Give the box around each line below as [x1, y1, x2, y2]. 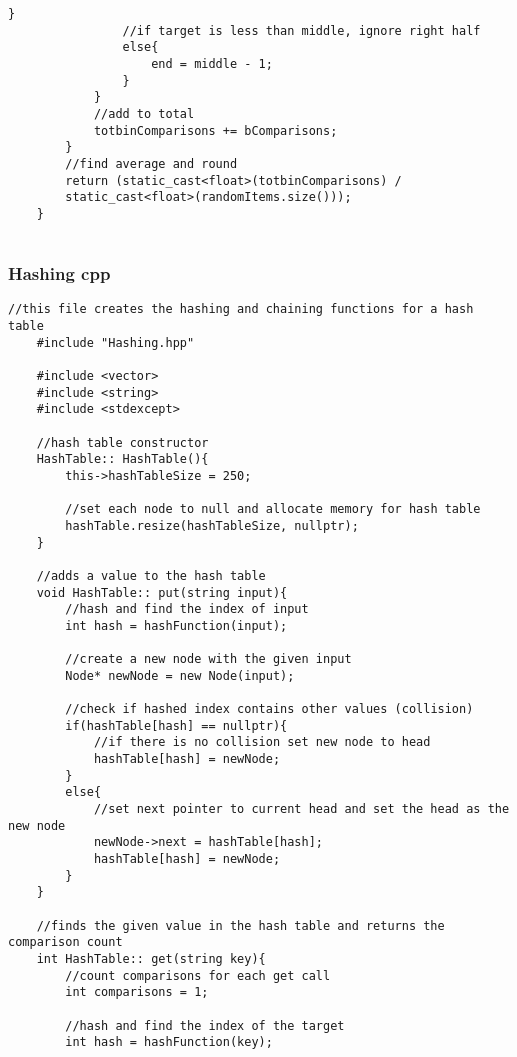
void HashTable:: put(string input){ [36, 585, 288, 600]
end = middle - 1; [151, 56, 273, 71]
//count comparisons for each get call [65, 968, 331, 983]
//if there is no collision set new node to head [93, 735, 431, 750]
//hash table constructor [36, 435, 209, 450]
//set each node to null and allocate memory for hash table [65, 502, 481, 517]
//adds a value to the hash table [36, 568, 266, 583]
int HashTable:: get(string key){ [36, 952, 266, 966]
